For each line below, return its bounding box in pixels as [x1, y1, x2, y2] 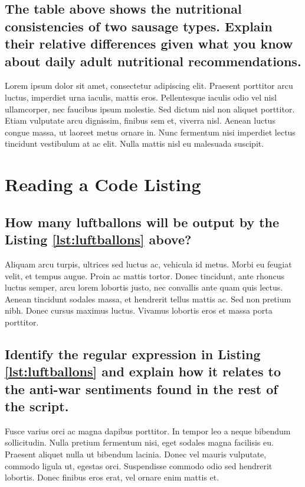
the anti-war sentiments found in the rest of [5, 379, 278, 398]
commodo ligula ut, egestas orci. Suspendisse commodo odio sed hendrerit [5, 459, 273, 472]
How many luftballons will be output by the [5, 212, 280, 231]
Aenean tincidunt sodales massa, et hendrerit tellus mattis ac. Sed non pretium [5, 292, 291, 305]
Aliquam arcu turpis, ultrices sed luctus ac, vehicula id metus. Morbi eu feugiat [5, 257, 292, 270]
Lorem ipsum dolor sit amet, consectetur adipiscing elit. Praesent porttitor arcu [5, 79, 293, 92]
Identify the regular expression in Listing [5, 344, 261, 363]
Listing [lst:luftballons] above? [5, 230, 192, 249]
